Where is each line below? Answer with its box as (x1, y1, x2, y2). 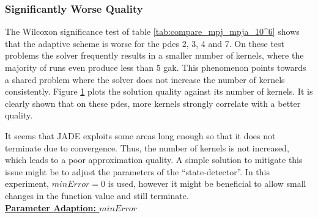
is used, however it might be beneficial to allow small (108, 177, 306, 190)
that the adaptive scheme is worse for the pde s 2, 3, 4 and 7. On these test (5, 37, 285, 49)
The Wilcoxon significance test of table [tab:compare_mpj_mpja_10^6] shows (5, 25, 300, 38)
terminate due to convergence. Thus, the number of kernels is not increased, (5, 141, 289, 154)
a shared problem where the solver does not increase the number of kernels (5, 73, 285, 85)
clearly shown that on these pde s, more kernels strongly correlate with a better (5, 96, 301, 109)
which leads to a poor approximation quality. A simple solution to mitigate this (5, 153, 303, 166)
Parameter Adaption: (5, 201, 96, 214)
